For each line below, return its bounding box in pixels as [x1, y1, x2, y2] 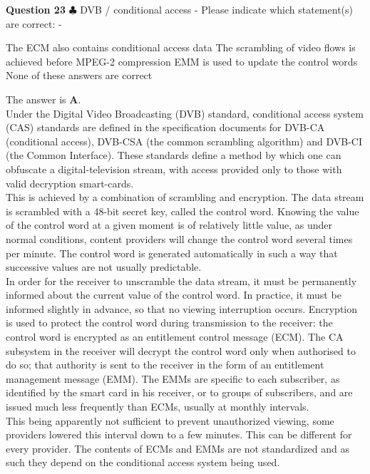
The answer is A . [6, 91, 81, 106]
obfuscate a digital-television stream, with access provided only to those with [6, 161, 342, 176]
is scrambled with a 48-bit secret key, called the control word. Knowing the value [6, 203, 359, 218]
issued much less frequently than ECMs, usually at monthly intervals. [6, 399, 309, 414]
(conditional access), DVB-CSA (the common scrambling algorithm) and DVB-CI [6, 133, 362, 148]
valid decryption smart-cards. [6, 175, 134, 190]
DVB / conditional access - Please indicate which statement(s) [80, 2, 353, 16]
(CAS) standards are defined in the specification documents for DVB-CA [6, 120, 325, 135]
